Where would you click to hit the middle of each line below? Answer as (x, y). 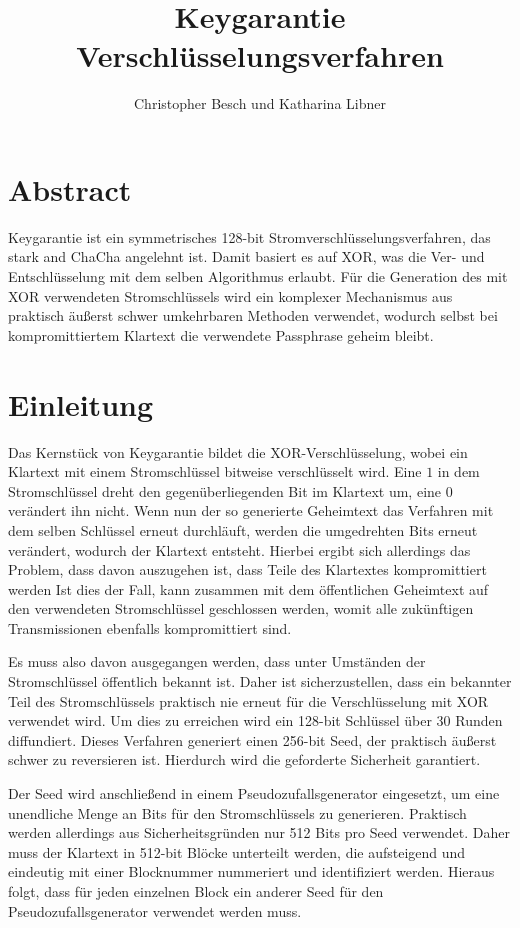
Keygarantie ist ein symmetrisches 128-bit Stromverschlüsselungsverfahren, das (249, 236)
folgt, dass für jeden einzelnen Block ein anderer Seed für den (196, 891)
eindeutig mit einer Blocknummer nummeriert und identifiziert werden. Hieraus (251, 871)
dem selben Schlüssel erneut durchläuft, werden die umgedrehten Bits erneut (243, 529)
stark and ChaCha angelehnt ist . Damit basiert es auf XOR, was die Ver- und (246, 256)
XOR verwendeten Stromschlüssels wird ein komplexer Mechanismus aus (230, 295)
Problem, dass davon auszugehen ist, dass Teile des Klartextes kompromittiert (247, 569)
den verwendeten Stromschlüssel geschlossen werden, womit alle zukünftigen (241, 608)
